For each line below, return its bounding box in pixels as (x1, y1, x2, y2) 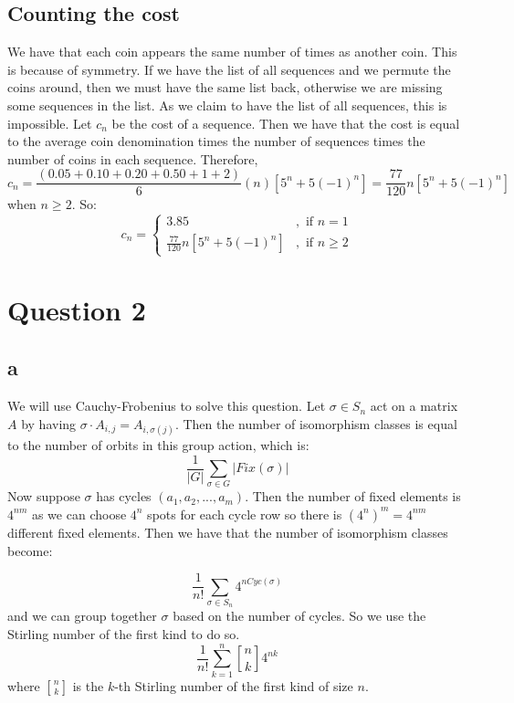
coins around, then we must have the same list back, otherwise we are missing (7, 78, 443, 97)
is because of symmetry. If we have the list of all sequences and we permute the (7, 59, 451, 79)
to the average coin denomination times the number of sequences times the (7, 131, 425, 151)
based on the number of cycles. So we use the (173, 606, 426, 625)
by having (21, 414, 77, 433)
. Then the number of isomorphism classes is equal (174, 414, 457, 433)
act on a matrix (370, 396, 458, 415)
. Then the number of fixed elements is (245, 487, 461, 506)
